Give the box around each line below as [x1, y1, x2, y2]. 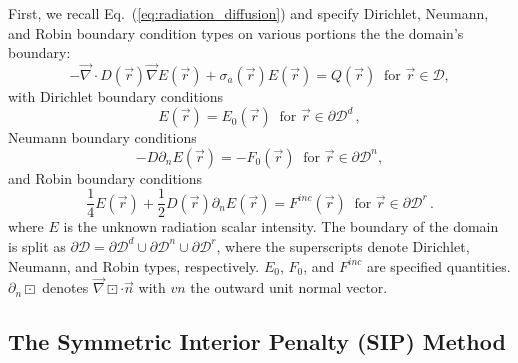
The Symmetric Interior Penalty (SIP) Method [8, 326, 506, 357]
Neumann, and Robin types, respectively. [8, 255, 260, 276]
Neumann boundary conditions [8, 127, 197, 148]
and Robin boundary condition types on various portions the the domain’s [8, 22, 464, 43]
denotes [42, 277, 89, 298]
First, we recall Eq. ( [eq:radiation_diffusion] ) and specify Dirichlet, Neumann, [8, 3, 489, 23]
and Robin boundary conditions [8, 167, 203, 188]
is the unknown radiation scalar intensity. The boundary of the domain [63, 216, 499, 237]
